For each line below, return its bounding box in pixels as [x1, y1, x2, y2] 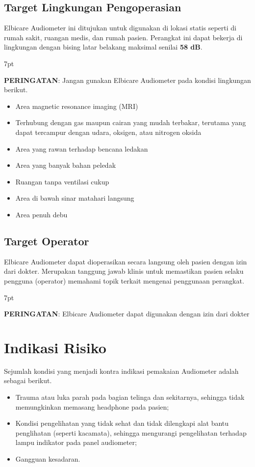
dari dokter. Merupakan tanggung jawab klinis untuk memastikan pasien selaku [4, 266, 244, 276]
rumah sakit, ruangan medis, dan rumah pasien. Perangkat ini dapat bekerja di [4, 32, 243, 42]
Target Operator [4, 233, 89, 248]
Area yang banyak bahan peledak [15, 160, 116, 170]
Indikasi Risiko [4, 337, 106, 357]
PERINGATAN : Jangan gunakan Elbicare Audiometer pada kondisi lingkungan [4, 75, 251, 85]
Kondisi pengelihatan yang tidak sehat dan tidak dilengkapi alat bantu [15, 418, 229, 428]
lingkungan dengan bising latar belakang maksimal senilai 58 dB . [4, 42, 203, 52]
